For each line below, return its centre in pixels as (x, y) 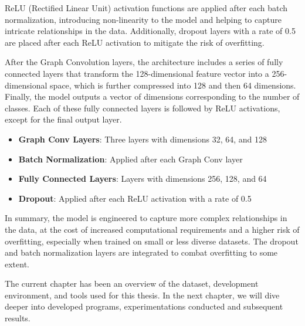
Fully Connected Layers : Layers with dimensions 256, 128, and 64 (143, 179)
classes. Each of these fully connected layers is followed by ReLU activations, (143, 108)
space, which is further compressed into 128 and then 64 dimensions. (173, 85)
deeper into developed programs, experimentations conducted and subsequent (144, 306)
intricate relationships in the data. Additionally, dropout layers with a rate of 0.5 (150, 31)
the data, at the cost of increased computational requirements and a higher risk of (152, 229)
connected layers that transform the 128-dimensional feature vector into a (137, 73)
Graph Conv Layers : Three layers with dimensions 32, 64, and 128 (143, 139)
